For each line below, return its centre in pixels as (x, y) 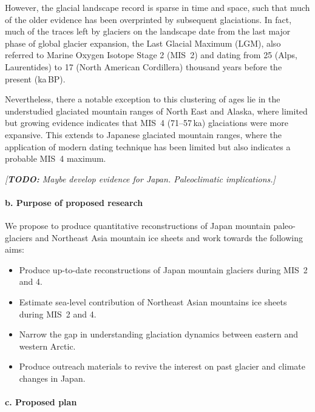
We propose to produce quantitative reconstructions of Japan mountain (138, 226)
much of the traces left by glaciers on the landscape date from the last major (148, 31)
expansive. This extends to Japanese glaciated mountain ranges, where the (144, 134)
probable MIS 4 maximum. (56, 158)
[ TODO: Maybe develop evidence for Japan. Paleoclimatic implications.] (140, 178)
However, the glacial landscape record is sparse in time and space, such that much (157, 7)
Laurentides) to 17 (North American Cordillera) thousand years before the (144, 66)
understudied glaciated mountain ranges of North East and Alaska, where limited (156, 111)
